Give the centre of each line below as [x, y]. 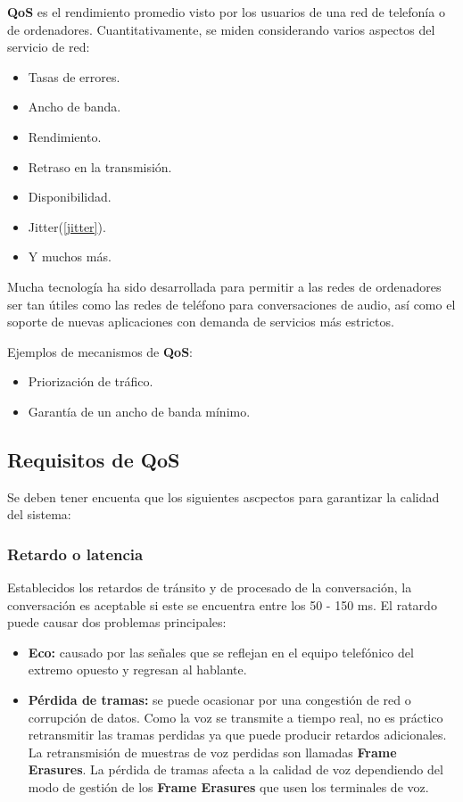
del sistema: [39, 514]
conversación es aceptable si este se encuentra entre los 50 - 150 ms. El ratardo [222, 604]
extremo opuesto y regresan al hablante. [137, 670]
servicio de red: [49, 47]
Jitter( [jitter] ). [67, 226]
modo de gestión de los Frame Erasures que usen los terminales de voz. [228, 787]
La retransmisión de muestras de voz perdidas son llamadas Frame [212, 752]
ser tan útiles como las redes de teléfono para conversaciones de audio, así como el [231, 304]
